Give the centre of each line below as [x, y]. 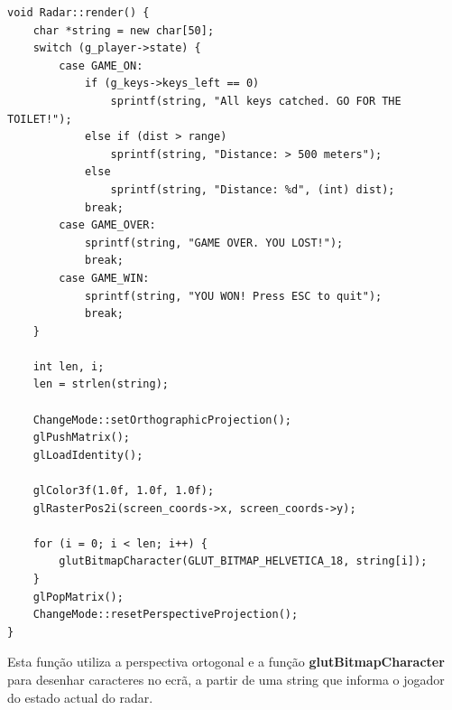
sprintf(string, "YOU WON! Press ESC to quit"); [233, 296]
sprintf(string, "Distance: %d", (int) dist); [253, 189]
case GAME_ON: [101, 65]
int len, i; [69, 366]
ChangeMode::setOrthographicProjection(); [162, 420]
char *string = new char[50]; [124, 30]
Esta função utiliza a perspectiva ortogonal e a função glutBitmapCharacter [226, 662]
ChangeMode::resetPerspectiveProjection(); [166, 615]
